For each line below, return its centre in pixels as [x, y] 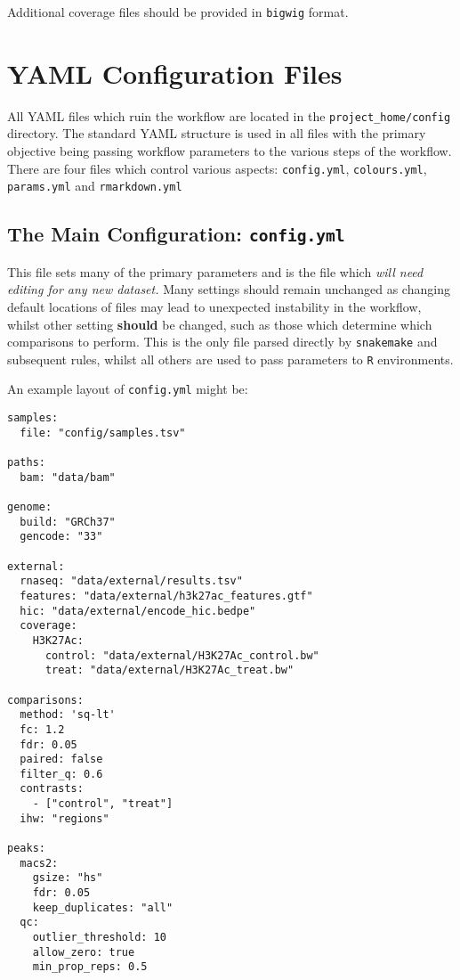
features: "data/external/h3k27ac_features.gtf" [166, 596]
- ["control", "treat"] [103, 804]
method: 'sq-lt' [68, 715]
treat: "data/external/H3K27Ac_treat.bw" [169, 670]
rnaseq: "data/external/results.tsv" [131, 581]
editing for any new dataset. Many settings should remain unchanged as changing [229, 289]
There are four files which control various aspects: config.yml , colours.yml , [217, 168]
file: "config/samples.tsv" [103, 433]
